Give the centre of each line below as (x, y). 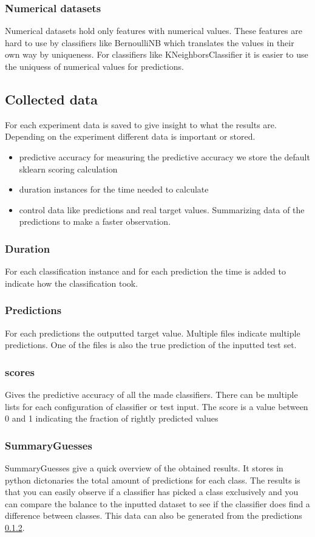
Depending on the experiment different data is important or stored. (130, 136)
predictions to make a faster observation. (95, 221)
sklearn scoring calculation (68, 169)
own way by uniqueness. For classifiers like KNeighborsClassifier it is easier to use (157, 54)
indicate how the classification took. (72, 283)
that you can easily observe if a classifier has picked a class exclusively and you (152, 492)
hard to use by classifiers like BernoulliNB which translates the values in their (150, 42)
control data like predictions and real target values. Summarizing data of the (162, 209)
